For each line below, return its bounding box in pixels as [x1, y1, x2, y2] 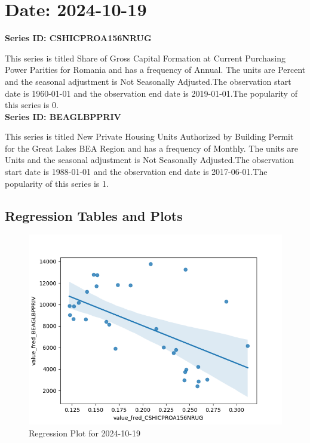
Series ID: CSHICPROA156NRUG [5, 32, 152, 44]
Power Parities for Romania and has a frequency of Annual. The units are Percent [5, 63, 306, 76]
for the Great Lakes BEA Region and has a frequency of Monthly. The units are [5, 141, 298, 154]
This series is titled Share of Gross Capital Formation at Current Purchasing [5, 51, 286, 64]
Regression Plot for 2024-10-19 [29, 427, 140, 439]
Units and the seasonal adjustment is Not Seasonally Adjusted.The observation [5, 153, 294, 166]
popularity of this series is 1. [5, 177, 109, 189]
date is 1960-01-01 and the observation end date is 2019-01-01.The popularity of [5, 87, 297, 99]
